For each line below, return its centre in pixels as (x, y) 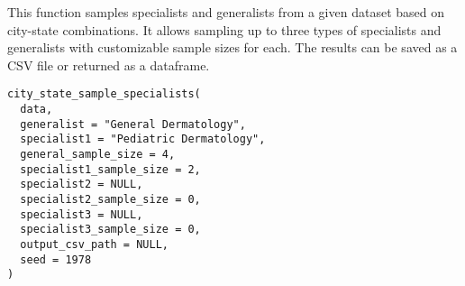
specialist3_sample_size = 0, (110, 230)
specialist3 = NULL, (82, 214)
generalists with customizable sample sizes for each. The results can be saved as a (232, 47)
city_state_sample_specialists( (104, 94)
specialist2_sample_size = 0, (110, 199)
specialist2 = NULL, (82, 185)
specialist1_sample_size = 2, (110, 169)
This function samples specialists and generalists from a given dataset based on (226, 12)
